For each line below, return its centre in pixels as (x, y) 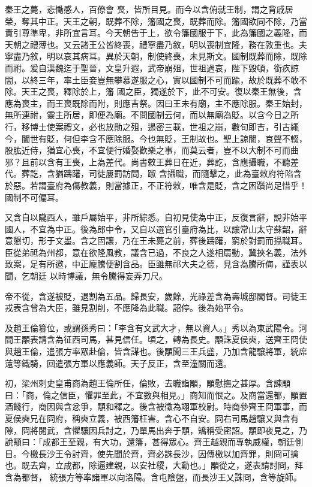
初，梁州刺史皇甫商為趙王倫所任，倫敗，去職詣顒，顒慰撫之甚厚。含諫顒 (148, 383)
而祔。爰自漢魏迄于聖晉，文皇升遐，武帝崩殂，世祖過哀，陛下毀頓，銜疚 (148, 67)
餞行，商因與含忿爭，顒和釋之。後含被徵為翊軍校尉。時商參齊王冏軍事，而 (160, 406)
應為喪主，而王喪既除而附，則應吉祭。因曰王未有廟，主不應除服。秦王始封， (156, 103)
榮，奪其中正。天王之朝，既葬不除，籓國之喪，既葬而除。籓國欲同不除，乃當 (156, 21)
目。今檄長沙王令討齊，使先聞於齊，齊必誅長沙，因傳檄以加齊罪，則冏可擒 (152, 453)
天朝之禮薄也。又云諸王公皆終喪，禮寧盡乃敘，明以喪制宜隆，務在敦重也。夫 (156, 44)
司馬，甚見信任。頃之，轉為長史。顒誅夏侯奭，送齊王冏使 (193, 339)
